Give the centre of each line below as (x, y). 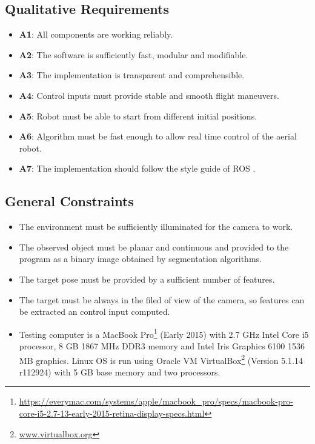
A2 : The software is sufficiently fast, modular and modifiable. (134, 54)
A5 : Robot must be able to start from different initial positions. (138, 116)
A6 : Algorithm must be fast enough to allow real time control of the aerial (158, 136)
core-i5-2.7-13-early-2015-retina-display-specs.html (112, 413)
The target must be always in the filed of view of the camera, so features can (162, 299)
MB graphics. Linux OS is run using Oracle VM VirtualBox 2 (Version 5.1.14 (161, 359)
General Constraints (69, 201)
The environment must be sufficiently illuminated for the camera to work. (156, 227)
